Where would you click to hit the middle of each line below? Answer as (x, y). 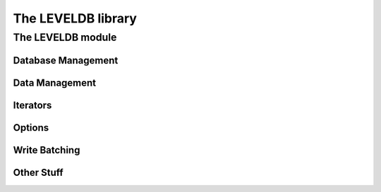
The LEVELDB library (75, 18)
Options (31, 128)
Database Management (66, 60)
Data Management (55, 83)
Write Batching (47, 150)
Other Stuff (38, 172)
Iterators (32, 105)
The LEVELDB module (65, 37)
